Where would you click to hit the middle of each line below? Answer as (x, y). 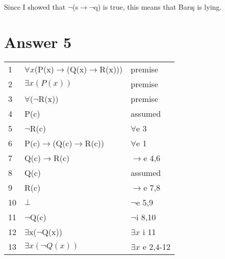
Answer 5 (38, 42)
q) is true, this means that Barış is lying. (158, 7)
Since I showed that (35, 7)
